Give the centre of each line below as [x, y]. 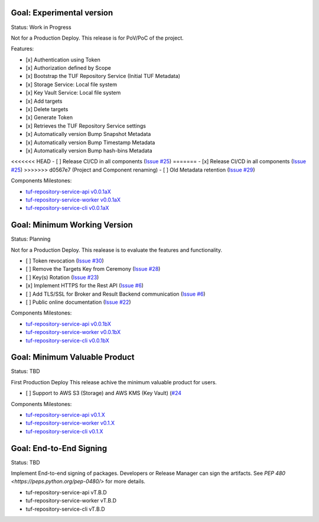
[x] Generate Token [49, 118]
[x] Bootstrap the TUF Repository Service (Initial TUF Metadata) [103, 76]
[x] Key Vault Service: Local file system [73, 93]
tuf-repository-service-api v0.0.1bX [69, 324]
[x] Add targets [44, 101]
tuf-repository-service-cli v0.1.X [64, 431]
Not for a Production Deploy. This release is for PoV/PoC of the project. [97, 38]
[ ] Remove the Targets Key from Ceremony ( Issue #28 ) [93, 269]
